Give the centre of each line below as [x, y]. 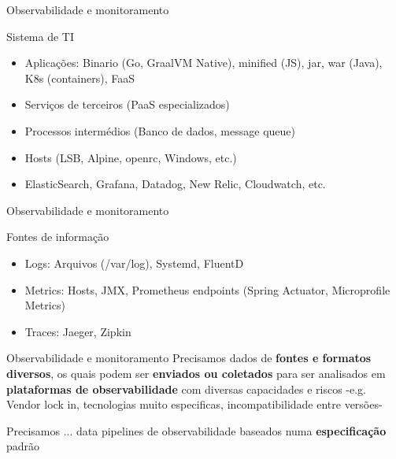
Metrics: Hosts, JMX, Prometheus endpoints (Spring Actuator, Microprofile [207, 289]
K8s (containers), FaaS [80, 78]
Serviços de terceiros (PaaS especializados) [127, 104]
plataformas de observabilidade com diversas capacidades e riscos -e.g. [186, 389]
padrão [23, 446]
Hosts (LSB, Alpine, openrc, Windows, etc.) [131, 157]
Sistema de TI [41, 36]
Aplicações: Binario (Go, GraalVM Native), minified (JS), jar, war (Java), [204, 63]
